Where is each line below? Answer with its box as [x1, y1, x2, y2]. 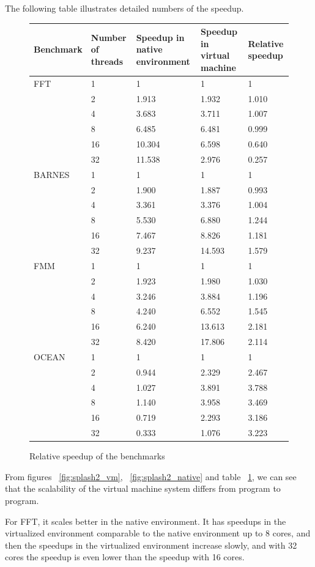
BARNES [34, 168, 70, 180]
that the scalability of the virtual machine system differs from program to [5, 482, 281, 495]
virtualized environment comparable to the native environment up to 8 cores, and [5, 527, 311, 539]
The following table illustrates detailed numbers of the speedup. [5, 2, 244, 14]
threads [91, 55, 124, 68]
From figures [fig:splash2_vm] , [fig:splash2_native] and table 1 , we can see [5, 470, 297, 483]
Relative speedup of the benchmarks [29, 450, 165, 462]
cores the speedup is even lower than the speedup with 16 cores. [5, 550, 245, 563]
